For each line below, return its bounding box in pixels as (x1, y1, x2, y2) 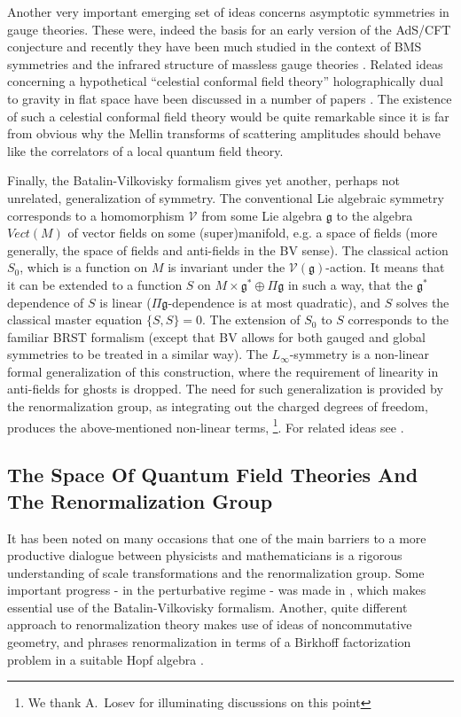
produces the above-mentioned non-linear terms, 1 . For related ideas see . (7, 415, 404, 436)
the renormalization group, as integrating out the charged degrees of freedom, (7, 397, 428, 416)
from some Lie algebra (201, 206, 323, 224)
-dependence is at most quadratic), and (168, 292, 381, 311)
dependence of (7, 292, 84, 311)
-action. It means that (325, 258, 445, 277)
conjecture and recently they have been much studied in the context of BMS (7, 37, 422, 56)
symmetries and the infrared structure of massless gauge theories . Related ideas (7, 54, 443, 73)
